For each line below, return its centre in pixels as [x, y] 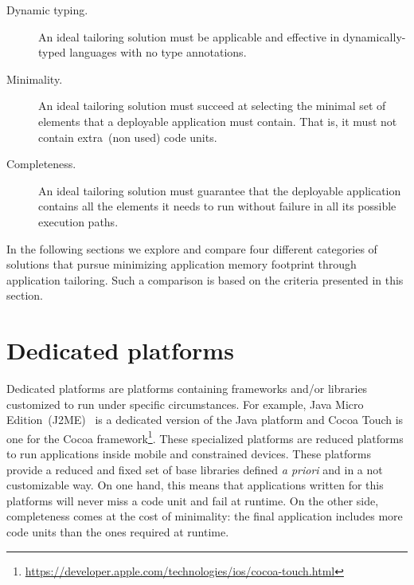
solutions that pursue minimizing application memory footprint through [182, 264]
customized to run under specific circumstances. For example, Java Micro [185, 404]
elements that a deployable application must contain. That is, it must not [218, 121]
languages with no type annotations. [158, 52]
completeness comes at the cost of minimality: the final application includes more [205, 516]
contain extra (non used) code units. [128, 137]
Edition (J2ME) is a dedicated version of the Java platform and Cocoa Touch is [205, 420]
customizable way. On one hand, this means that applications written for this [195, 485]
